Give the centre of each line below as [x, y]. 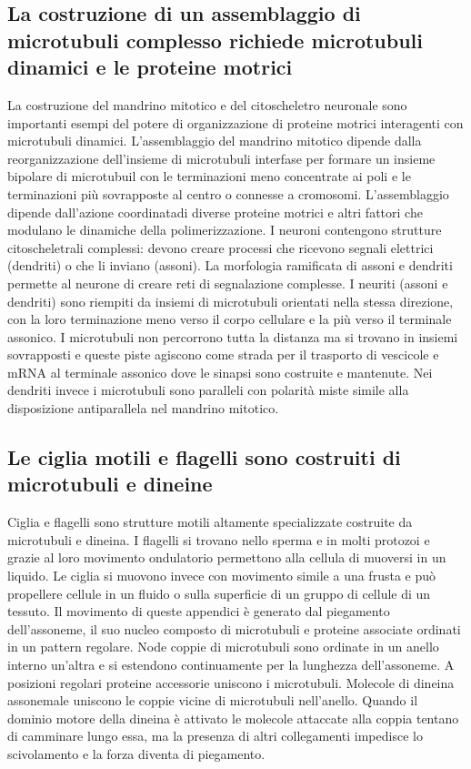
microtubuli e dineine [110, 484]
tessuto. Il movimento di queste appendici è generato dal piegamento [199, 611]
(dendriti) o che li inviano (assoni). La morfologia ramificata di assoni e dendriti [230, 265]
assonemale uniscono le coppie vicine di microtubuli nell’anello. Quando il [213, 700]
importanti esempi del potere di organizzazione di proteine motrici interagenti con [235, 122]
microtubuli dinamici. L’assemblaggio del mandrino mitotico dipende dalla [215, 141]
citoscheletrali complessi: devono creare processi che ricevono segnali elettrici [220, 247]
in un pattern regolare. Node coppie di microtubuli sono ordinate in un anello [223, 647]
